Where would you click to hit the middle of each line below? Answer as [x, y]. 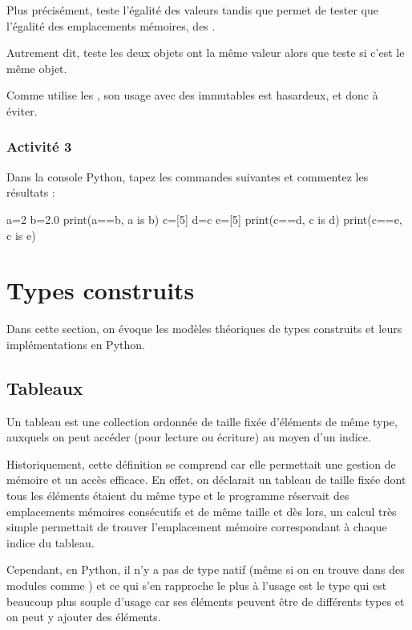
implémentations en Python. [76, 344]
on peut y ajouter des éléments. [84, 617]
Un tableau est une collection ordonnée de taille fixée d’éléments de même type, [202, 421]
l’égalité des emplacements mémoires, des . [111, 25]
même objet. [37, 68]
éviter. [22, 110]
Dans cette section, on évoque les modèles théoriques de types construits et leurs [204, 329]
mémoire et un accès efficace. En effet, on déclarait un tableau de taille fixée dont [206, 480]
